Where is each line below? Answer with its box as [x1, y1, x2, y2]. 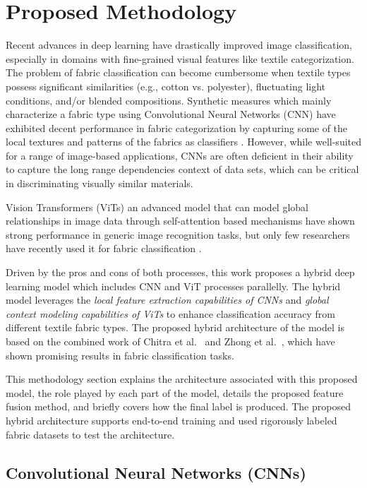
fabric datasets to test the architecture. [6, 427, 175, 441]
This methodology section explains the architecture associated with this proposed [6, 371, 358, 386]
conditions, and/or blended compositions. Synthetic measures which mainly [6, 93, 332, 107]
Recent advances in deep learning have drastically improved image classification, [6, 37, 352, 52]
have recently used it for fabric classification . [6, 241, 202, 256]
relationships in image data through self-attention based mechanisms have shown [6, 213, 355, 228]
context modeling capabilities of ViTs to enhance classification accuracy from [6, 306, 335, 321]
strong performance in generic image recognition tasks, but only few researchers [6, 227, 350, 242]
